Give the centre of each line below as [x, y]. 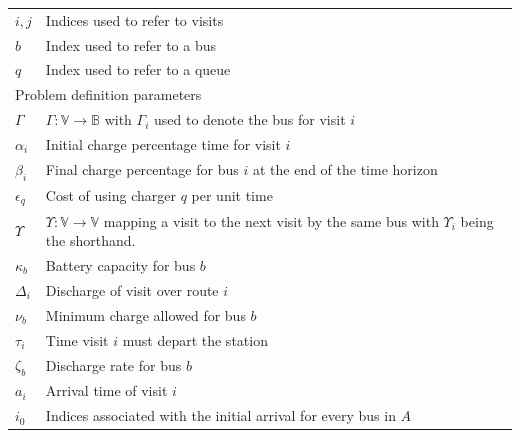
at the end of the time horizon [345, 169]
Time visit [77, 339]
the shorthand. [90, 240]
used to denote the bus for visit [249, 119]
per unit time [232, 195]
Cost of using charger [110, 195]
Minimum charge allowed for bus [145, 314]
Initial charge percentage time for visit [163, 143]
